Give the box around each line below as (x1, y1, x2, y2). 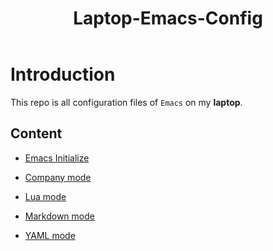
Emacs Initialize (24, 152, 90, 164)
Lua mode (24, 190, 67, 202)
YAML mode (24, 229, 76, 241)
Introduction (10, 63, 116, 86)
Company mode (24, 171, 92, 183)
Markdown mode (24, 210, 95, 222)
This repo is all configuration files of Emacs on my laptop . (10, 96, 243, 108)
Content (10, 125, 63, 142)
